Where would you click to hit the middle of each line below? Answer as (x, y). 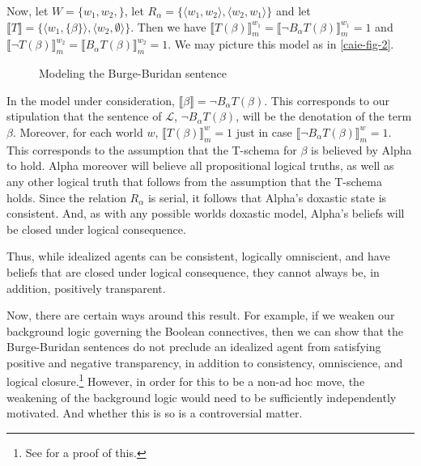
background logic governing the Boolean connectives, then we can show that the (205, 330)
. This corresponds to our (327, 100)
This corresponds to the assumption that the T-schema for (152, 149)
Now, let (28, 11)
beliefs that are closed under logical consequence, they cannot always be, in (193, 271)
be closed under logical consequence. (96, 229)
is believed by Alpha (361, 149)
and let (293, 11)
